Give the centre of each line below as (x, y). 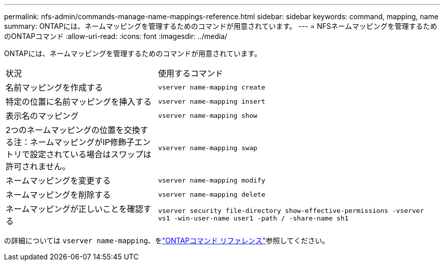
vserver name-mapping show (208, 115)
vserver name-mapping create (212, 87)
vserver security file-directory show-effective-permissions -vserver (291, 211)
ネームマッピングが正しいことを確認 (75, 209)
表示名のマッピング (42, 116)
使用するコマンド (190, 73)
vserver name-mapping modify (212, 180)
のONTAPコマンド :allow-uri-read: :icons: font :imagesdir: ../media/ (116, 36)
